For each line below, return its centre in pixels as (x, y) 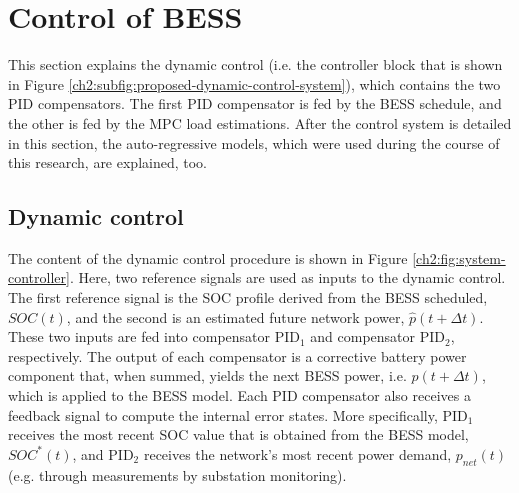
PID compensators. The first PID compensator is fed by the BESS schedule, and (255, 103)
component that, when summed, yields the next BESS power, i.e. (207, 375)
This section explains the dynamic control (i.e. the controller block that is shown (255, 64)
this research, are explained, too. (107, 162)
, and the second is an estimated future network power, (235, 316)
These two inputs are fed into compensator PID (154, 336)
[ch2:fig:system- (459, 257)
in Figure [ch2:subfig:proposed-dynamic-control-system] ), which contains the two (254, 83)
